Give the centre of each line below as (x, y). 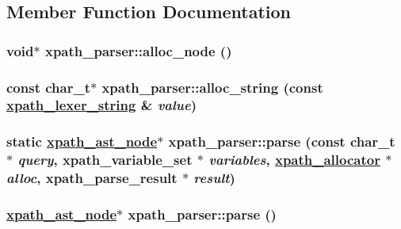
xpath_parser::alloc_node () (138, 50)
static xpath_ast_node (82, 141)
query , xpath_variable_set (105, 160)
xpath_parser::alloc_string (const (212, 87)
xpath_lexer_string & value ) (102, 105)
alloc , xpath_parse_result (92, 178)
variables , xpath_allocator (294, 160)
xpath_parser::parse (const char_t (282, 141)
